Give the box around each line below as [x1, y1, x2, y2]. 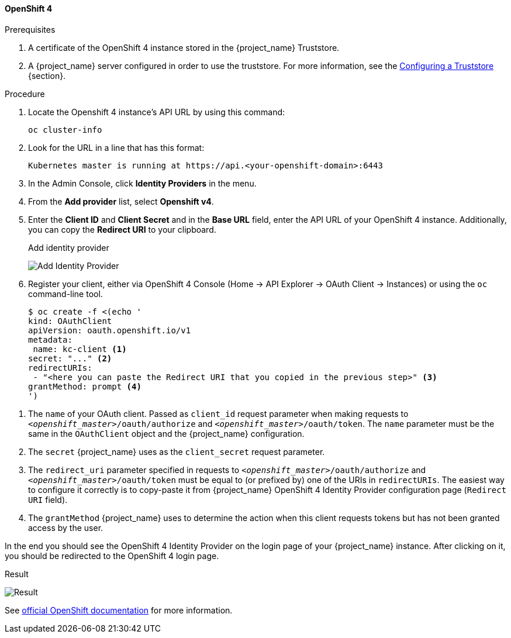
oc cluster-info [28, 125, 102, 135]
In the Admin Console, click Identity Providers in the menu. [28, 178, 257, 188]
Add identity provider [28, 242, 109, 253]
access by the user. [28, 522, 103, 533]
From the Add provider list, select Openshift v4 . [28, 196, 214, 206]
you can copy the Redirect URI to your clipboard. [28, 224, 216, 234]
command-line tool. [28, 288, 103, 299]
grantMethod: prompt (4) [28, 381, 141, 391]
